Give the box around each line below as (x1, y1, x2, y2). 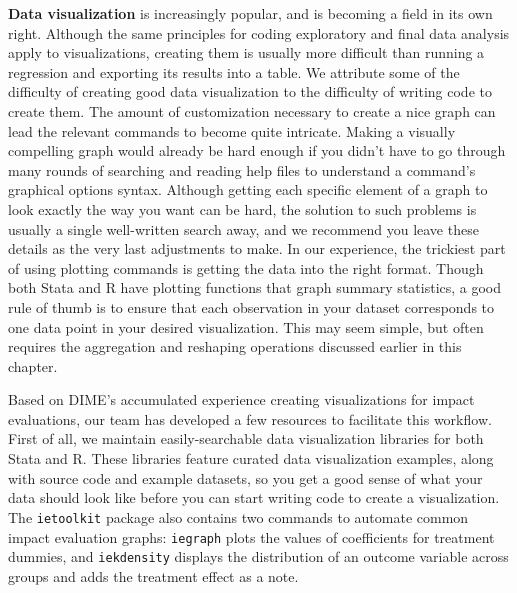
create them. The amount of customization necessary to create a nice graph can (8, 100, 496, 121)
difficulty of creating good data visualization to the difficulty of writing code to (8, 81, 492, 102)
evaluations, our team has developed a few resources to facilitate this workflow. (8, 408, 492, 429)
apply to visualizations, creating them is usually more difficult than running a (8, 42, 485, 63)
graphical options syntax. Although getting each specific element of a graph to (8, 179, 488, 200)
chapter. (8, 355, 58, 376)
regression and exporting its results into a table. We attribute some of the (8, 61, 460, 82)
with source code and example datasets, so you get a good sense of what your (8, 467, 483, 488)
